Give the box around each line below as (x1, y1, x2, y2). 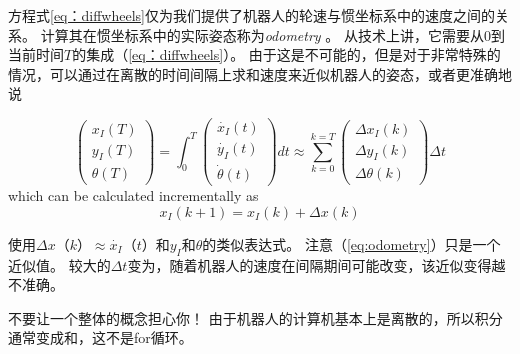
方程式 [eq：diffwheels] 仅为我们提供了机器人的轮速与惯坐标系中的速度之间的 (8, 5, 495, 25)
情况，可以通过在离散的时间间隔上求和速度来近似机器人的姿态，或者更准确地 (8, 63, 512, 84)
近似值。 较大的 (8, 254, 111, 275)
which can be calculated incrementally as (8, 185, 259, 206)
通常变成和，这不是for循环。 (8, 327, 193, 348)
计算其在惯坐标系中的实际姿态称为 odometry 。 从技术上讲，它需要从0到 (40, 24, 505, 45)
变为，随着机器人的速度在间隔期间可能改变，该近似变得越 (127, 254, 506, 275)
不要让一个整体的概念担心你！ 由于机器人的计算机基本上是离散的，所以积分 (8, 307, 503, 328)
